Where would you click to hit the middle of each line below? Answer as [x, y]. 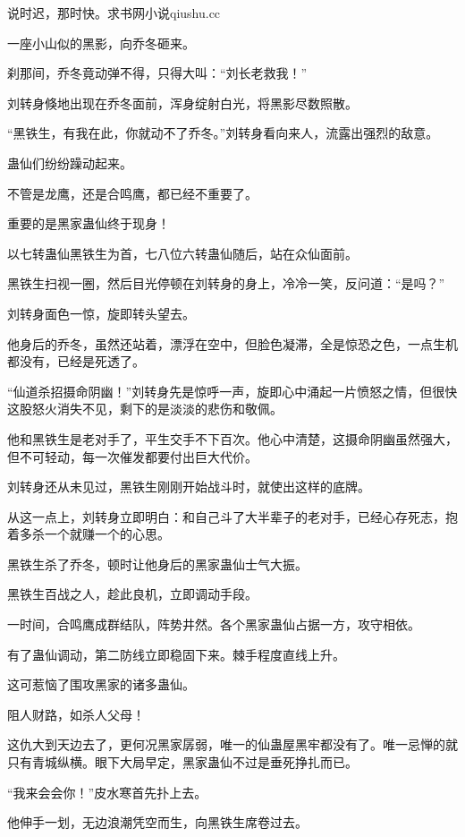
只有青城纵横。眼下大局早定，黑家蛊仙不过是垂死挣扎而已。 [182, 762]
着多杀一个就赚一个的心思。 [89, 534]
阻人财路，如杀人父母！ [76, 714]
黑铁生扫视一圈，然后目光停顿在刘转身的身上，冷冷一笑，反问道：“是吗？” [226, 283]
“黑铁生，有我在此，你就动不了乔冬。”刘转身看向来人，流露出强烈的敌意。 [223, 133]
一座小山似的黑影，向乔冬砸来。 [101, 43]
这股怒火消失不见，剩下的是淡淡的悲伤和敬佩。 [145, 409]
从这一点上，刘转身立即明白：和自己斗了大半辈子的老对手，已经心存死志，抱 [232, 516]
